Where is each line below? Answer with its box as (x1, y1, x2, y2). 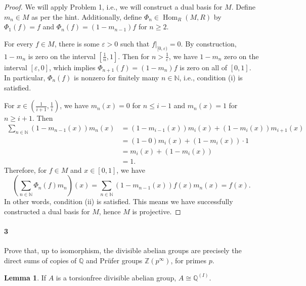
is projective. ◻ (132, 206, 181, 216)
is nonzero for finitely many (74, 72, 159, 83)
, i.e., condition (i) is (179, 72, 243, 83)
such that (120, 38, 150, 49)
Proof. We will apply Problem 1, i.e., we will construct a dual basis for (4, 2, 223, 12)
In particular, (4, 72, 46, 83)
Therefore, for (4, 164, 47, 175)
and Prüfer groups (86, 255, 143, 265)
